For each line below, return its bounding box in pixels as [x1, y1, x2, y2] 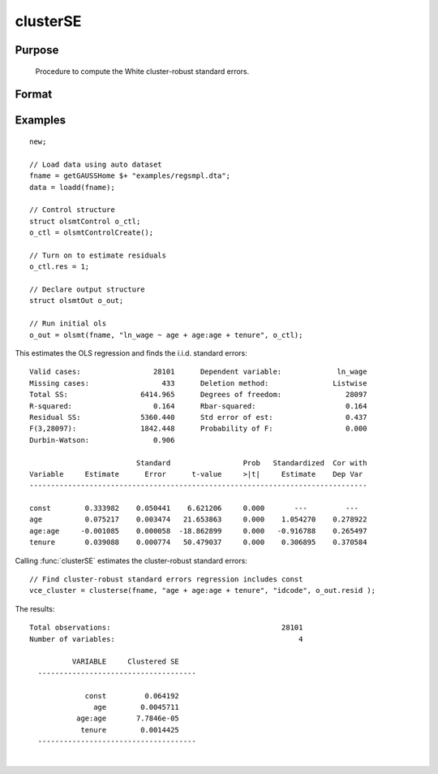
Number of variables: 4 [29, 634, 303, 643]
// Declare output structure [29, 285, 145, 294]
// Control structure [29, 205, 115, 214]
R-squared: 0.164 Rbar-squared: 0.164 [29, 401, 367, 410]
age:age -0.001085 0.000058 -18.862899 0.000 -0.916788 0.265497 [29, 526, 367, 535]
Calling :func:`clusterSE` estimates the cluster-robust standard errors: [15, 556, 247, 565]
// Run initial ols [29, 319, 107, 328]
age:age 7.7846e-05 [75, 714, 180, 723]
